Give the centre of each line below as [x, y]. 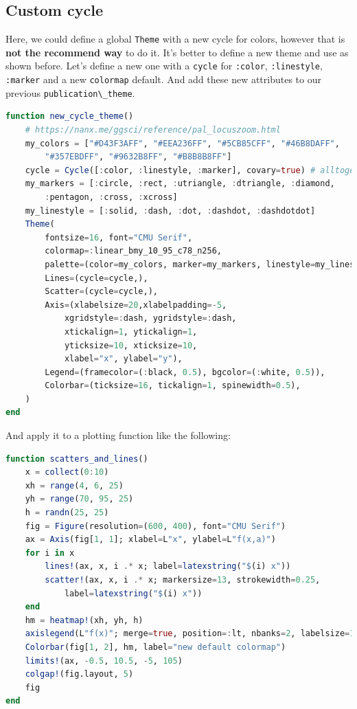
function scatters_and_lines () [77, 459]
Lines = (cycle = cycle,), [96, 278]
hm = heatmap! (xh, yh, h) [84, 620]
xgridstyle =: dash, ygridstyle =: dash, [150, 318]
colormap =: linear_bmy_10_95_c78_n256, [134, 251]
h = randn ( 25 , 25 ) [67, 513]
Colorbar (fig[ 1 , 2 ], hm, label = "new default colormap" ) [156, 647]
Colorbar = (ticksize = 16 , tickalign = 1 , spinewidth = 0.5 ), [173, 386]
